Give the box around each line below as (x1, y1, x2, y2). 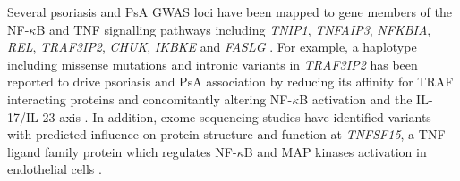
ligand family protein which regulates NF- (7, 142, 237, 160)
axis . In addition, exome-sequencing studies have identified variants (59, 107, 431, 126)
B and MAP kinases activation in (243, 142, 427, 160)
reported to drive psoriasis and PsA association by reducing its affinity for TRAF (7, 72, 454, 91)
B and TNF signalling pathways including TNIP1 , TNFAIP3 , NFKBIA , (36, 20, 431, 38)
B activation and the (299, 89, 413, 108)
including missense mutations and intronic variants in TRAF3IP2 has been (7, 54, 418, 73)
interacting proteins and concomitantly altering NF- (7, 89, 293, 108)
